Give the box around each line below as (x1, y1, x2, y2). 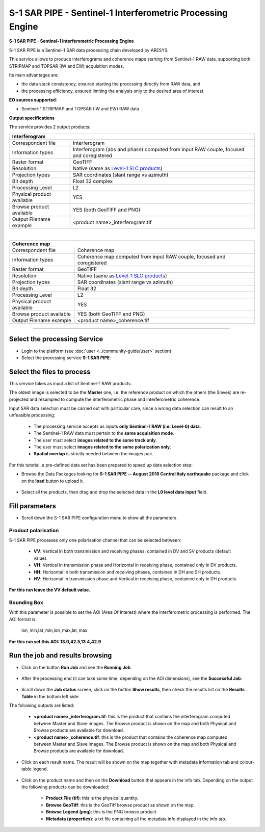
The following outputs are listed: (9, 702, 75, 708)
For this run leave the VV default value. (9, 587, 91, 593)
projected (9, 396, 29, 402)
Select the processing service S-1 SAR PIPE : (21, 355, 111, 361)
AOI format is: (9, 616, 37, 622)
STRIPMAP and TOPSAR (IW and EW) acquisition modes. (9, 63, 125, 69)
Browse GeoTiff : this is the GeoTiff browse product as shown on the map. (46, 802, 195, 808)
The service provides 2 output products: (9, 124, 91, 130)
